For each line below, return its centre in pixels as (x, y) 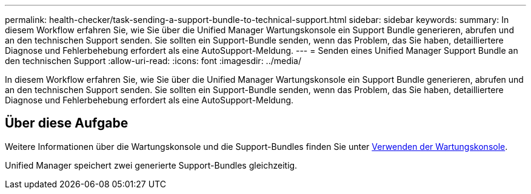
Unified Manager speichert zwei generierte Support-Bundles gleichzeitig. (151, 165)
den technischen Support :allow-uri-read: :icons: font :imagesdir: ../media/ (153, 61)
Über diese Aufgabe (67, 123)
